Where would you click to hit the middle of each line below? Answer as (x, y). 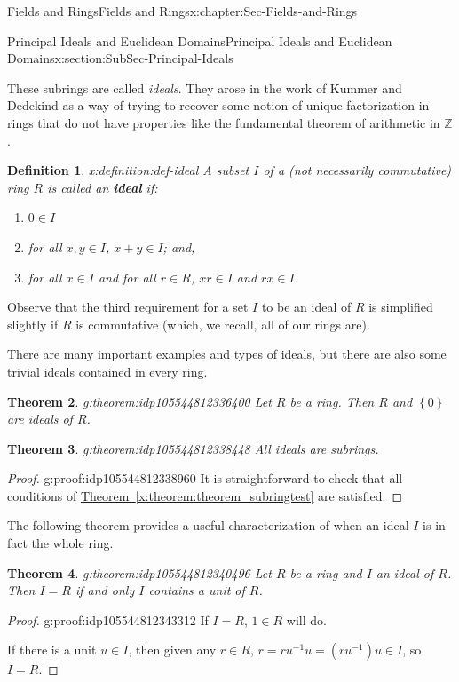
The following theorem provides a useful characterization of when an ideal (208, 525)
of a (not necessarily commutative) (357, 170)
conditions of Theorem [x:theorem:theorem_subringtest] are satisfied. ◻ (205, 495)
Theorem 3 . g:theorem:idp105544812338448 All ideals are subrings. (193, 448)
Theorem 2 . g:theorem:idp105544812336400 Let (139, 401)
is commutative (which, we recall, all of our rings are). (223, 324)
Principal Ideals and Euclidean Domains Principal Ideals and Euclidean (200, 40)
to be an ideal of (306, 307)
